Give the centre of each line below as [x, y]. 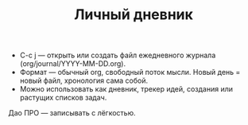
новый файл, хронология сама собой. [84, 80]
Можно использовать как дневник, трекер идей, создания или [126, 89]
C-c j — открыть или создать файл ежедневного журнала [118, 55]
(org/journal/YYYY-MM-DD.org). [72, 64]
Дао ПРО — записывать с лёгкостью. [72, 113]
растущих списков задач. [63, 98]
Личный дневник [134, 15]
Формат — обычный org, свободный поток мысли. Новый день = [130, 72]
